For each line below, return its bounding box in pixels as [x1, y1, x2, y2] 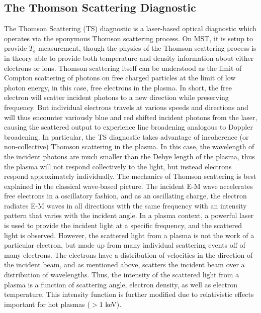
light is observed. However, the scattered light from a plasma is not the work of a [4, 230, 254, 240]
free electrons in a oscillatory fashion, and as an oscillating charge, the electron [4, 190, 247, 201]
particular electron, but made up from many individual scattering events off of [4, 240, 245, 250]
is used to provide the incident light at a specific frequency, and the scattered [4, 220, 242, 231]
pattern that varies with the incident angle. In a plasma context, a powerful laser [4, 210, 254, 221]
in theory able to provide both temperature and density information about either [4, 52, 254, 63]
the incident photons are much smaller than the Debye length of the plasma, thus [4, 151, 255, 161]
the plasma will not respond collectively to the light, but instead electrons [4, 161, 232, 171]
